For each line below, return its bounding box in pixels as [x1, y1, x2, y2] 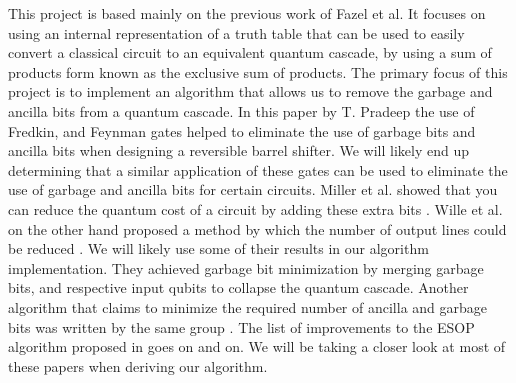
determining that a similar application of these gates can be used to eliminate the [8, 159, 508, 180]
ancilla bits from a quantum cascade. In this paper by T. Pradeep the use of [8, 100, 475, 121]
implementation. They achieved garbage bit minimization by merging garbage [8, 257, 484, 278]
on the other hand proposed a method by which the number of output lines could [8, 218, 507, 239]
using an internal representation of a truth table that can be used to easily [8, 22, 465, 43]
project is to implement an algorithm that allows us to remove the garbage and [8, 81, 493, 102]
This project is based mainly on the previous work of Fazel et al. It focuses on [8, 3, 486, 23]
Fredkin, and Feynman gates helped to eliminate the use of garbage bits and [8, 120, 476, 141]
